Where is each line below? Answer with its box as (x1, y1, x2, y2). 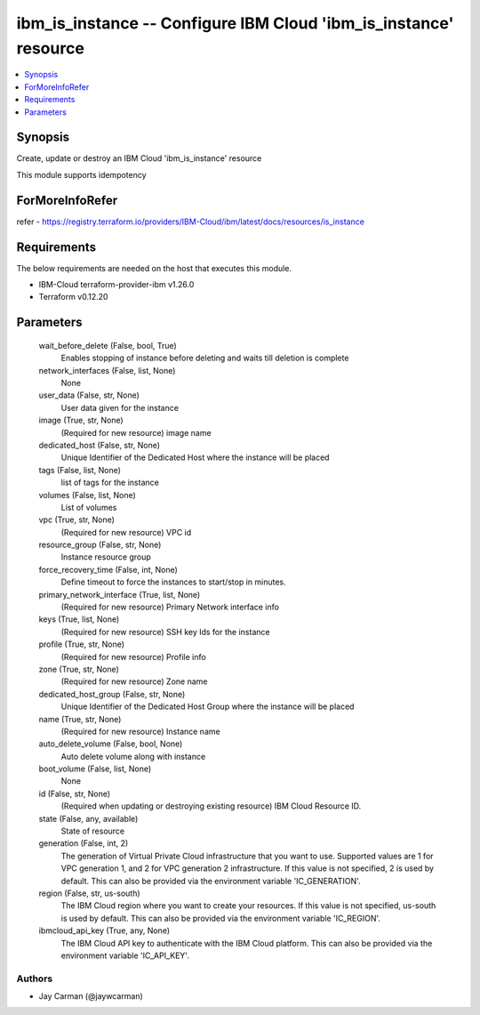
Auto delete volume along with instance (60, 751, 206, 761)
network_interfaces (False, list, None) (38, 365, 176, 375)
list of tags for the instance (60, 477, 159, 488)
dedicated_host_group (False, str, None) (38, 689, 186, 699)
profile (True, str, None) (38, 639, 124, 649)
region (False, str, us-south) (38, 888, 141, 898)
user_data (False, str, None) (38, 390, 140, 400)
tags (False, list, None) (38, 464, 122, 475)
